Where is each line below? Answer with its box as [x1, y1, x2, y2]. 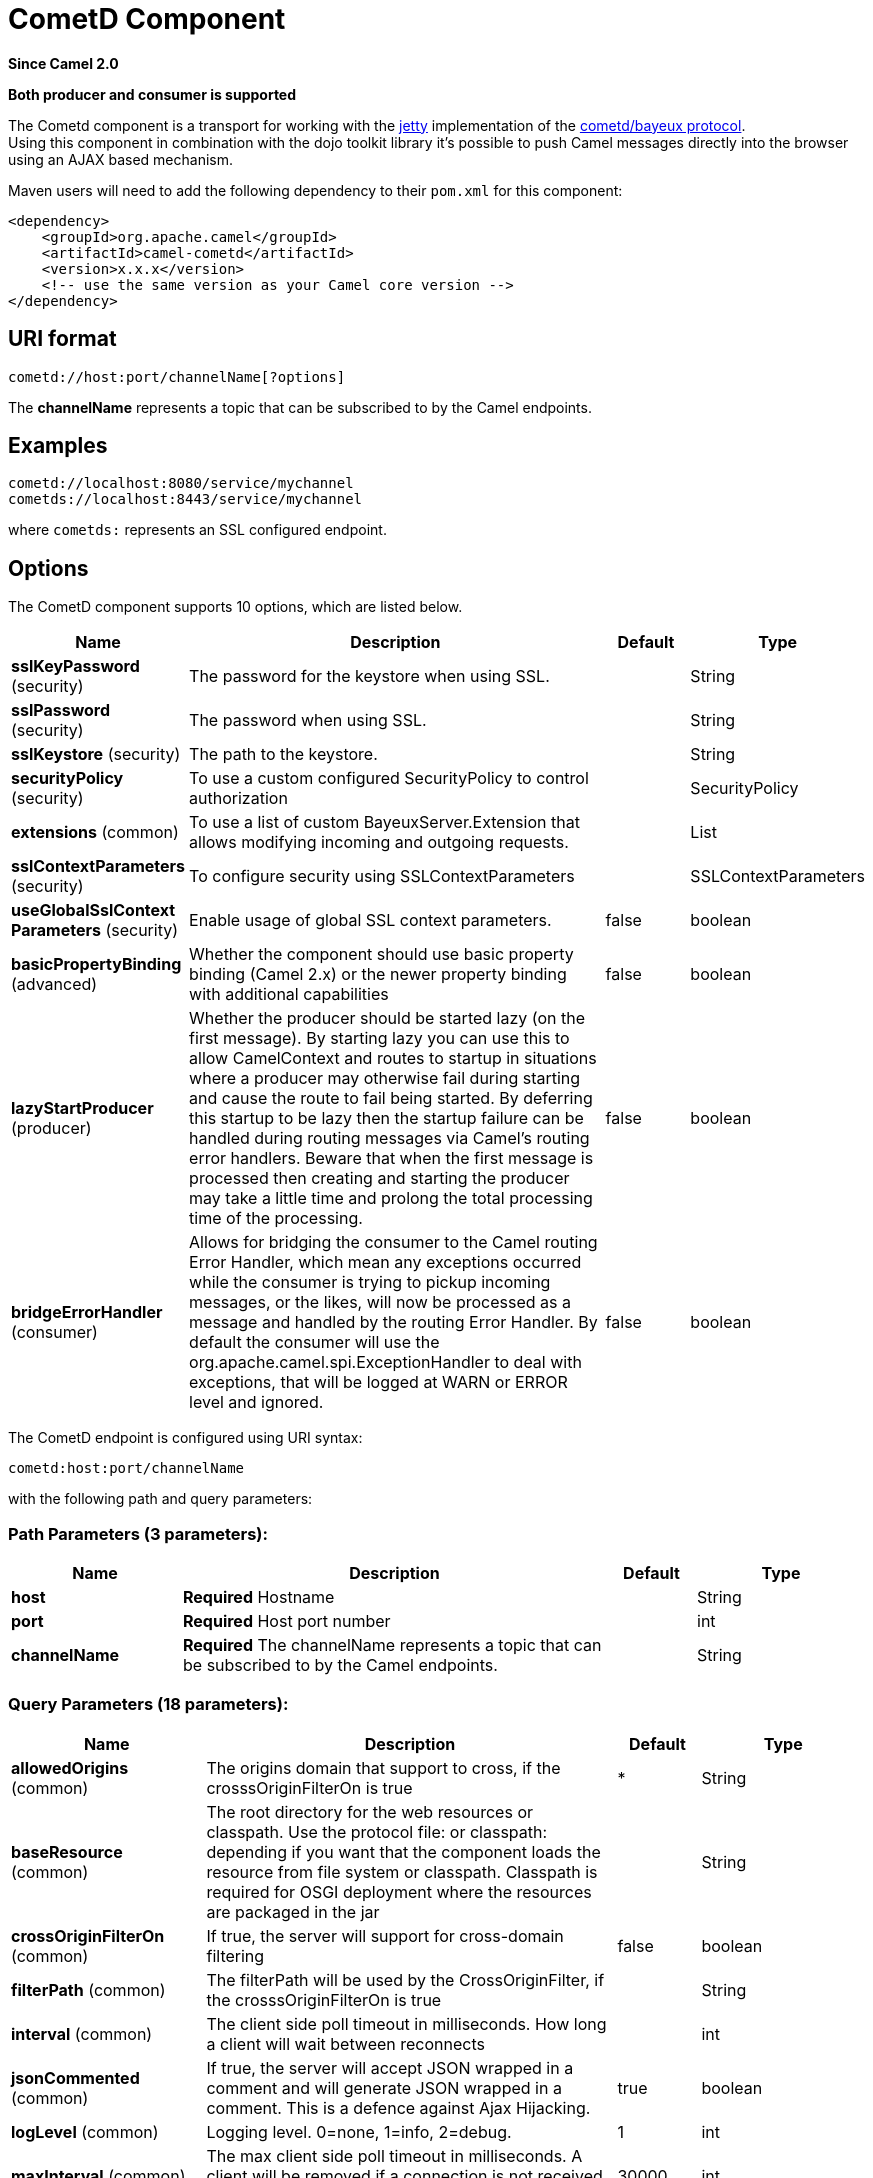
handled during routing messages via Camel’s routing [189, 1128, 590, 1149]
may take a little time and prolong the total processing [189, 1188, 593, 1209]
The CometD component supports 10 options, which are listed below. [8, 598, 463, 616]
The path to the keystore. [189, 744, 378, 765]
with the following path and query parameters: [8, 1490, 313, 1508]
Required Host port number [183, 1611, 391, 1632]
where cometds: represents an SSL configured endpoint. [8, 521, 387, 539]
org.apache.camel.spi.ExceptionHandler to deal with [189, 1352, 582, 1373]
